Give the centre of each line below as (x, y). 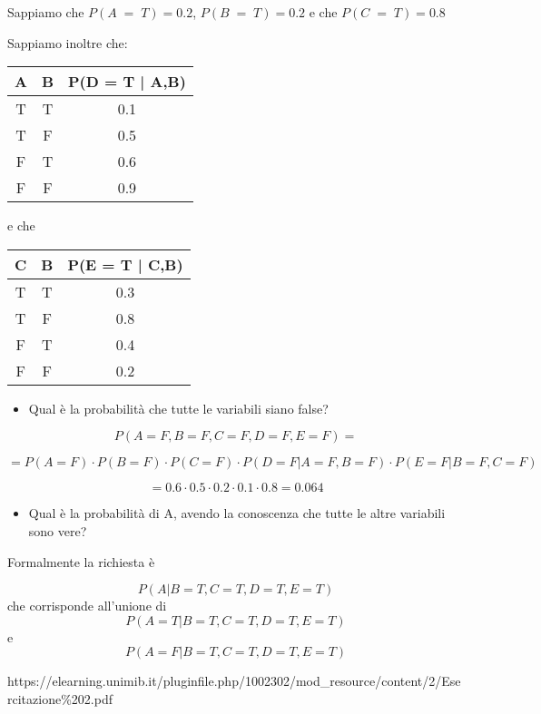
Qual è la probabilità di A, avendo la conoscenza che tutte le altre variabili (237, 513)
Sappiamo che (46, 12)
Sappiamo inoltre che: (68, 42)
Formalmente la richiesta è (81, 561)
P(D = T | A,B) (127, 82)
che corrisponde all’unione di (87, 606)
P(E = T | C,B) (125, 264)
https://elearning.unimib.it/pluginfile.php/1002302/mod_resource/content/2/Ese (234, 681)
